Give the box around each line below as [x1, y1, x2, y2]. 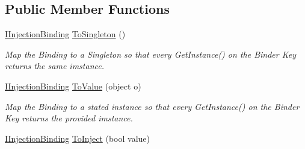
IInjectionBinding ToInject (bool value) [5, 132, 150, 144]
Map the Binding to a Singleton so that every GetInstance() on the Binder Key [5, 47, 296, 60]
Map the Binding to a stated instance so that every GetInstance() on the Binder [5, 100, 300, 112]
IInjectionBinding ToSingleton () [5, 28, 126, 40]
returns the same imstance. [5, 59, 104, 72]
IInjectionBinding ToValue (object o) [5, 79, 141, 92]
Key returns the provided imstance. [5, 112, 133, 124]
